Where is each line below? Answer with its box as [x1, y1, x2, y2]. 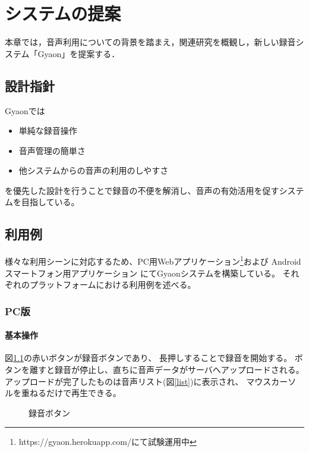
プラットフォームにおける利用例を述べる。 [29, 278, 196, 291]
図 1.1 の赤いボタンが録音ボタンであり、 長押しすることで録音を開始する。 [5, 351, 292, 364]
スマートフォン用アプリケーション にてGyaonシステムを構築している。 [5, 266, 280, 279]
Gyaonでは [5, 104, 45, 117]
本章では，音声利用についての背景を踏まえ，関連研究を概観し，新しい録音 [5, 36, 296, 48]
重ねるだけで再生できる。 [21, 387, 121, 399]
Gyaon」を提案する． [37, 47, 120, 59]
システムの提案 [5, 1, 121, 26]
